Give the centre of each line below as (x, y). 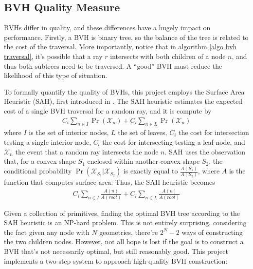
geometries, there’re (129, 232)
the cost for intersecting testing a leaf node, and (174, 142)
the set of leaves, (143, 132)
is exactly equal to (151, 171)
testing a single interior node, (48, 142)
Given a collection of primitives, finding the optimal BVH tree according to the (122, 213)
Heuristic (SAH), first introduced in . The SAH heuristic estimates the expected (123, 101)
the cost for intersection (214, 132)
